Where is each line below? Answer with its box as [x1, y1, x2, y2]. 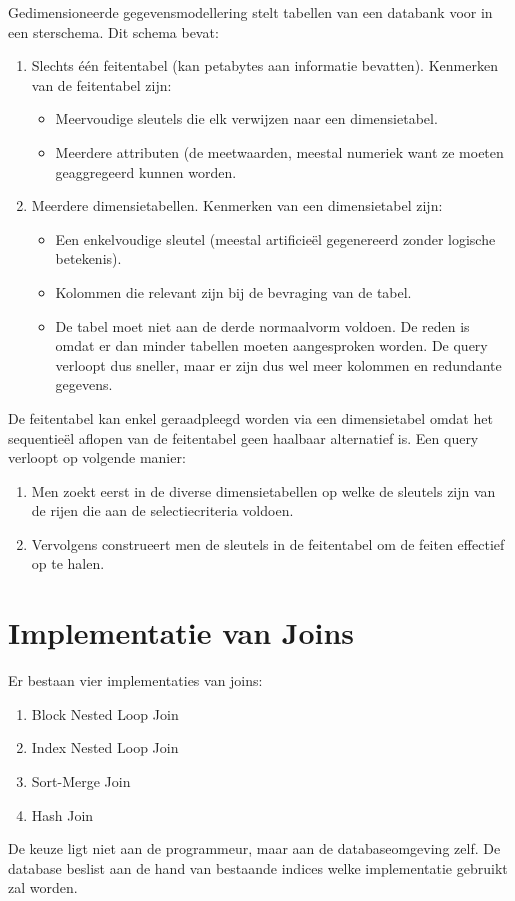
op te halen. [31, 553, 105, 574]
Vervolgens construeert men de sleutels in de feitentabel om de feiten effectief [31, 533, 505, 554]
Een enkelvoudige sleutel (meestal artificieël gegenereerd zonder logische [55, 228, 496, 249]
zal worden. [8, 877, 78, 898]
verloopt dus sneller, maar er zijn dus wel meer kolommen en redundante [55, 354, 502, 375]
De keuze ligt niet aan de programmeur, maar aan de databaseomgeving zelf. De [8, 838, 501, 859]
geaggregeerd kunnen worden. [55, 161, 237, 182]
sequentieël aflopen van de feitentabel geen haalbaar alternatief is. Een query [8, 427, 479, 448]
